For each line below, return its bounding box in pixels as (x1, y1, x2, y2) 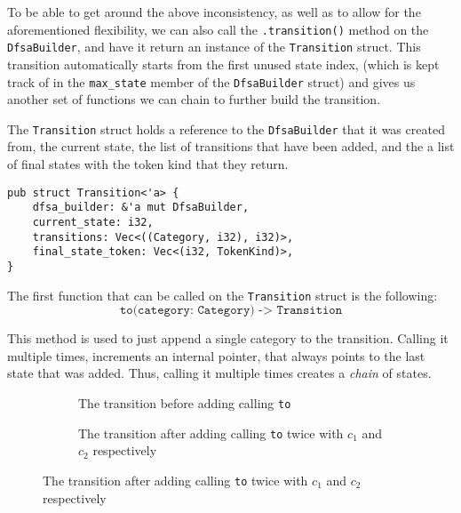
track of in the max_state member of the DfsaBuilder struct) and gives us (7, 72, 416, 91)
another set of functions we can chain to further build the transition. (7, 90, 381, 108)
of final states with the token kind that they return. (7, 155, 289, 172)
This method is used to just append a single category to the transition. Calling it (7, 329, 449, 348)
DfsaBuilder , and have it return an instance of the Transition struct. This (7, 37, 421, 56)
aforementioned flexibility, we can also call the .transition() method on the (7, 20, 429, 38)
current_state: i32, (32, 215, 154, 228)
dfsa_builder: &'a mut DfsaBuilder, (32, 201, 250, 214)
